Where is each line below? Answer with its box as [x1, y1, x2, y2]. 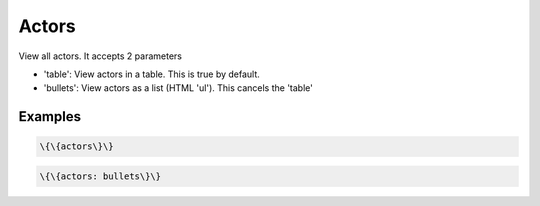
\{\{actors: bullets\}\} [39, 170, 162, 182]
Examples [18, 108, 82, 125]
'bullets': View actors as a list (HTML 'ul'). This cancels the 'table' [43, 82, 314, 94]
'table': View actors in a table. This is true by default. [43, 68, 260, 80]
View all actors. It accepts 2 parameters [18, 50, 182, 62]
